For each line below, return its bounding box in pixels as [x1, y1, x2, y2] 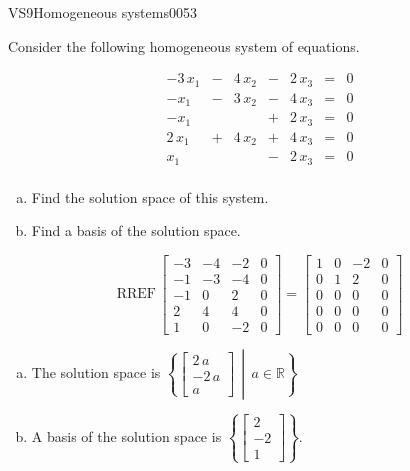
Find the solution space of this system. [31, 186, 269, 207]
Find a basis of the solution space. [31, 220, 241, 241]
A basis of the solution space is [31, 425, 222, 446]
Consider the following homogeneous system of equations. [8, 35, 360, 56]
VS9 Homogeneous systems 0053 [8, 2, 197, 22]
